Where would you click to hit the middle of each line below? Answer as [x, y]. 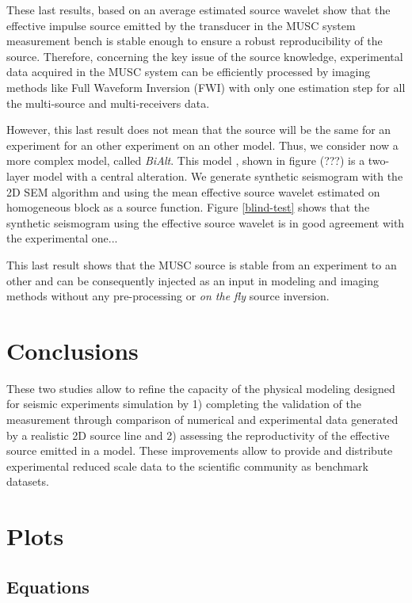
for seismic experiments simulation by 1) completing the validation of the [184, 404]
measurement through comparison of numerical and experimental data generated [202, 419]
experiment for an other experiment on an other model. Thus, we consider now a [202, 145]
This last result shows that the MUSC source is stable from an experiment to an [202, 264]
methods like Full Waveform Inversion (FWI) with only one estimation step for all [206, 87]
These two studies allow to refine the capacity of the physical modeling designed [201, 388]
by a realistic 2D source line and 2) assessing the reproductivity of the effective [198, 435]
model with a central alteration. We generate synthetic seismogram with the [218, 176]
